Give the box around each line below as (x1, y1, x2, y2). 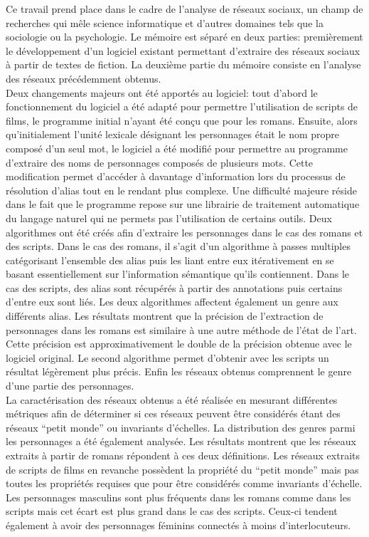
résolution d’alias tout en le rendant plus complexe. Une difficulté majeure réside (6, 182, 357, 197)
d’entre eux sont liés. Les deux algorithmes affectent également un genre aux (6, 294, 339, 309)
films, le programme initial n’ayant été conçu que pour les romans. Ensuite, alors (6, 113, 358, 127)
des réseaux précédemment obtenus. (6, 71, 161, 85)
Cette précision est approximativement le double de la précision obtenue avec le (6, 336, 352, 351)
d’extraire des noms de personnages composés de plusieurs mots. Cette (6, 155, 314, 170)
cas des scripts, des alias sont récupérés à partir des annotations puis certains (6, 280, 343, 295)
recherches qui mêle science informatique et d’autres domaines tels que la (6, 15, 323, 30)
